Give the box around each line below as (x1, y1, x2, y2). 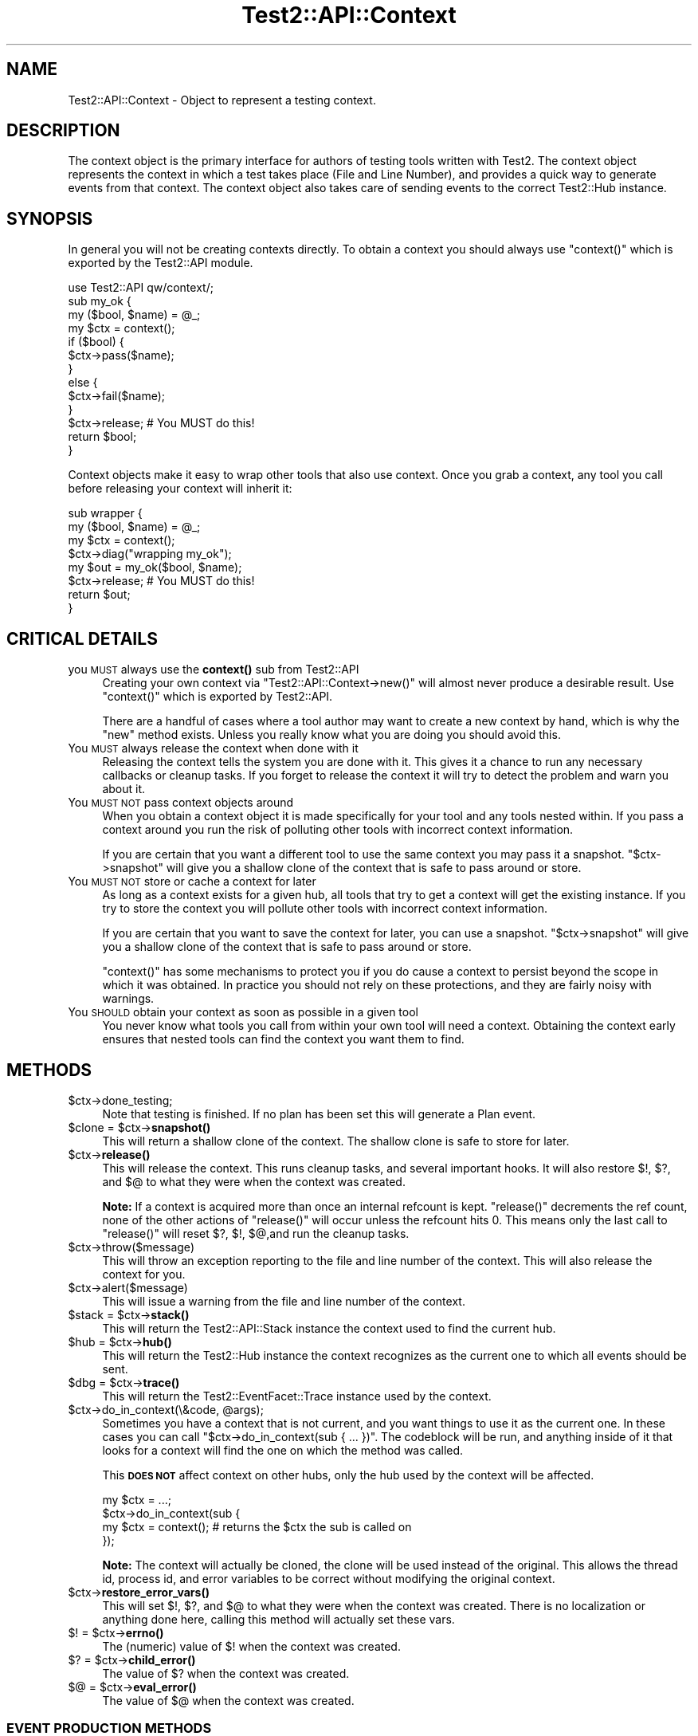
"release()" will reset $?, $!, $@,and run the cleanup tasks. (102, 1226, 410, 1240)
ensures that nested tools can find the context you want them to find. (102, 1032, 465, 1047)
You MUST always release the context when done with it (68, 741, 359, 756)
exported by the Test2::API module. (68, 256, 253, 270)
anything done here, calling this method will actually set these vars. (102, 1612, 455, 1626)
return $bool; (68, 430, 137, 444)
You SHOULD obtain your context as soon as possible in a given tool (68, 1005, 418, 1019)
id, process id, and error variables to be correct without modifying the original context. (102, 1571, 555, 1585)
